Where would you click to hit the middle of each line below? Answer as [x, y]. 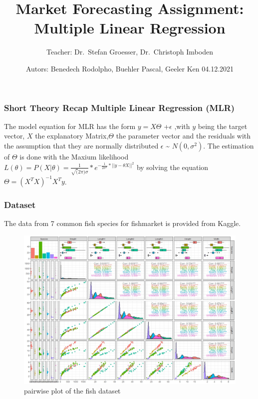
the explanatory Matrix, [72, 136]
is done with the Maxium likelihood [74, 156]
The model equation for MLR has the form [70, 126]
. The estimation [229, 145]
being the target [223, 126]
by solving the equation [172, 167]
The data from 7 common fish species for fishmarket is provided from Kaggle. [123, 223]
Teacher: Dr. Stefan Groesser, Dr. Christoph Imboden [130, 52]
